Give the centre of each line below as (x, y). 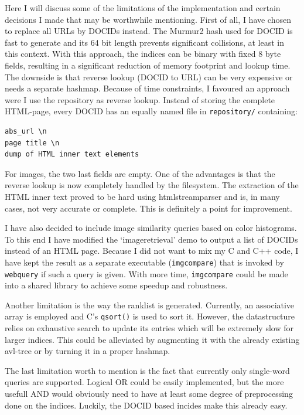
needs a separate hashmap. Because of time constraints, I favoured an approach (147, 88)
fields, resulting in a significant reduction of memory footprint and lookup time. (148, 65)
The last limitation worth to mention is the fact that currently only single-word (147, 370)
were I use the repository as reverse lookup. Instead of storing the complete (140, 99)
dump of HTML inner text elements (72, 154)
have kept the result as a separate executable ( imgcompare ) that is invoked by (144, 262)
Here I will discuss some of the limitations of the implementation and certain (143, 8)
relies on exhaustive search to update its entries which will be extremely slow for (149, 328)
